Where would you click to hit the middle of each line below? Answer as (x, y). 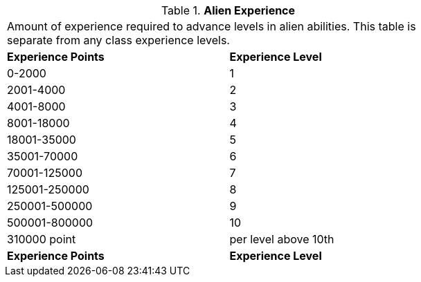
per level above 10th (282, 239)
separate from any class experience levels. (118, 40)
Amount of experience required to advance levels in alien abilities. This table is (212, 26)
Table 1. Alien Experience (228, 10)
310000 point (42, 239)
